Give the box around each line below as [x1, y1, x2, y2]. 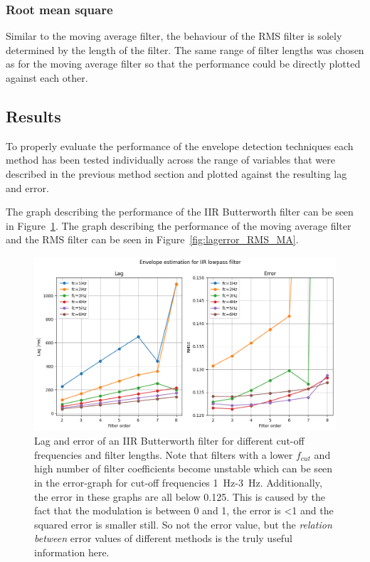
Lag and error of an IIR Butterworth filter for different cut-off [34, 433, 305, 448]
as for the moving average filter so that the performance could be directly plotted [6, 56, 361, 71]
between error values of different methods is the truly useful [34, 531, 292, 546]
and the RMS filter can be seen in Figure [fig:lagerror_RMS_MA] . [6, 232, 299, 247]
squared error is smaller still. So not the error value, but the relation [34, 516, 332, 531]
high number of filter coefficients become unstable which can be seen [34, 461, 333, 476]
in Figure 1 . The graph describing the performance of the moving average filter [6, 218, 351, 233]
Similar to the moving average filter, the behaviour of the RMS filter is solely [6, 28, 342, 43]
